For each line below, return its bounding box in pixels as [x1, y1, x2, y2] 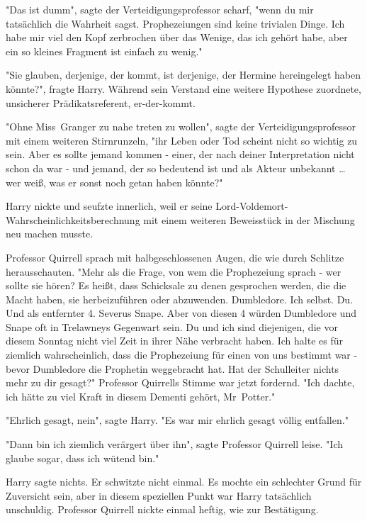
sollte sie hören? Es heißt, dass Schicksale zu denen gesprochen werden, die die [6, 278, 346, 293]
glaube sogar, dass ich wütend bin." [6, 450, 159, 465]
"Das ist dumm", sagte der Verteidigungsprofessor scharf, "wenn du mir [6, 2, 314, 16]
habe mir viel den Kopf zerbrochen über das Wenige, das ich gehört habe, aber [6, 30, 348, 45]
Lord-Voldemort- [215, 198, 288, 213]
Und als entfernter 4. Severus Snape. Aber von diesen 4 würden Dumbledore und [6, 306, 356, 320]
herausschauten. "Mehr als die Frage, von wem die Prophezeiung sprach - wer [6, 264, 341, 279]
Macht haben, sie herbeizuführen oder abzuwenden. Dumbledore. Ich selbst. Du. [6, 291, 354, 306]
